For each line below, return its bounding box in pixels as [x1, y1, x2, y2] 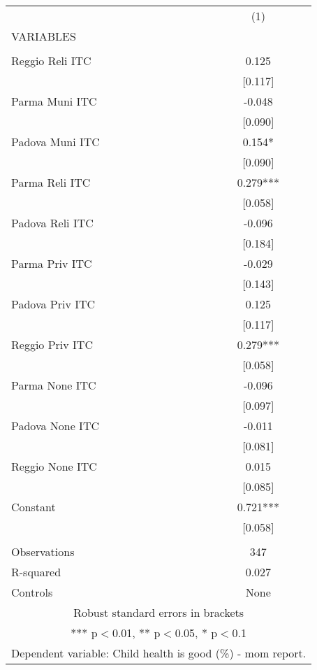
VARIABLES [11, 28, 76, 44]
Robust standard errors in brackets [73, 604, 244, 620]
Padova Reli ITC [11, 215, 94, 231]
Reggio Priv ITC [11, 336, 93, 352]
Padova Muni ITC [11, 134, 100, 150]
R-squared [11, 564, 61, 580]
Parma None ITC [11, 377, 96, 393]
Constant [11, 499, 56, 515]
